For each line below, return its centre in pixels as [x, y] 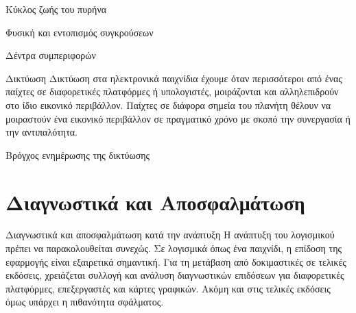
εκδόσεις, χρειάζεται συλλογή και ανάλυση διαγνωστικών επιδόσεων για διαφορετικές [175, 275]
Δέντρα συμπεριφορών [51, 55]
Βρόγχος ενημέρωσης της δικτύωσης [78, 154]
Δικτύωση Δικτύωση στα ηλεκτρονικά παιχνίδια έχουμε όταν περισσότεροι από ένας [174, 78]
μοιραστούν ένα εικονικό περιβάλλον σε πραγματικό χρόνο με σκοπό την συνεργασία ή [178, 118]
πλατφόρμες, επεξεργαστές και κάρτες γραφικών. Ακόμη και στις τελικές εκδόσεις [168, 288]
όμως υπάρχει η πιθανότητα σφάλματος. [85, 302]
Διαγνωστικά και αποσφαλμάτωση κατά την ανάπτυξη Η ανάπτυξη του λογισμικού [170, 235]
